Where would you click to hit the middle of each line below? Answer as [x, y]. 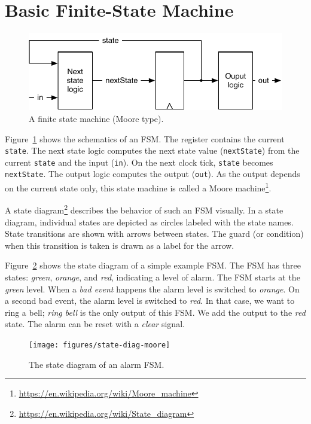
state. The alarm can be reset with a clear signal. [95, 324]
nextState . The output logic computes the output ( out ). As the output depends [153, 174]
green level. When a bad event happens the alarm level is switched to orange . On [152, 289]
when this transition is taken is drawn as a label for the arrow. [120, 245]
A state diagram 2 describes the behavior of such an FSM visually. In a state [144, 209]
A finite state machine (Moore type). [96, 118]
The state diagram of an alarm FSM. [97, 364]
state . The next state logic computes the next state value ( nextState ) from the [152, 150]
